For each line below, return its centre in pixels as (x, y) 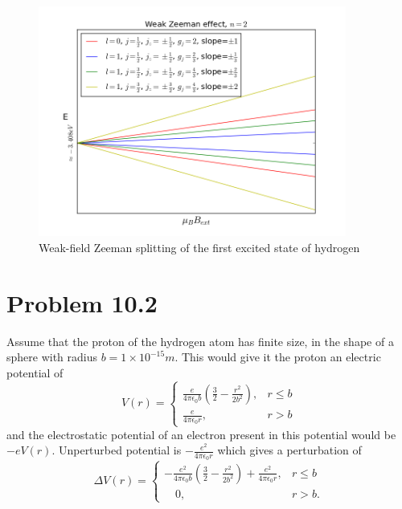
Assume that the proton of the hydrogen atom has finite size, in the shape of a (200, 341)
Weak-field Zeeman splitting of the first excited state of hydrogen (199, 247)
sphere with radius (52, 357)
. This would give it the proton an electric (278, 357)
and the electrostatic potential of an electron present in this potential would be (201, 434)
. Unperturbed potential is (117, 450)
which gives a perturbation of (289, 450)
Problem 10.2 (82, 302)
